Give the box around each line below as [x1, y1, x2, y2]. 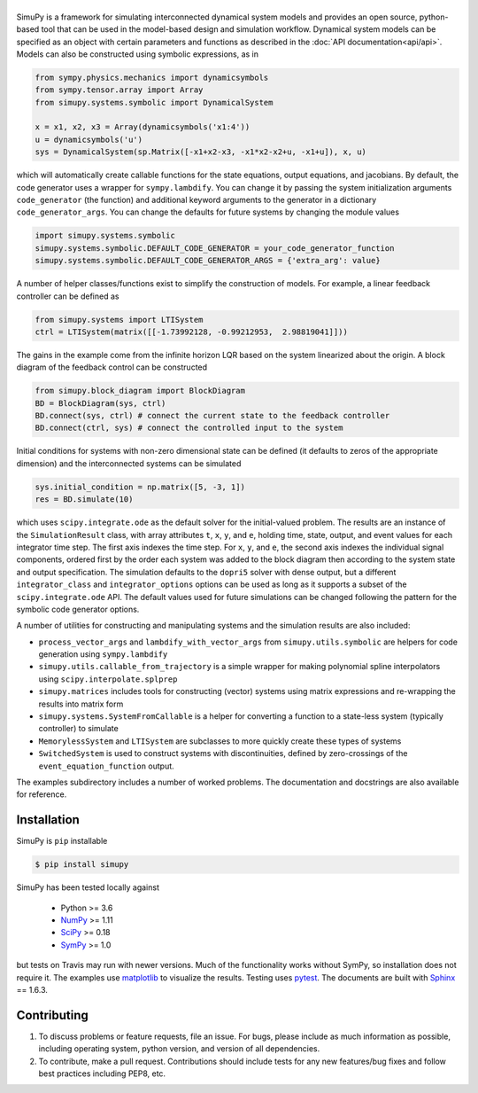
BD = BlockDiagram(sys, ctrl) [35, 398, 166, 408]
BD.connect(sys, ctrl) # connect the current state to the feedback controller [35, 410, 390, 421]
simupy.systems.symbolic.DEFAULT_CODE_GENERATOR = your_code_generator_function [35, 243, 395, 253]
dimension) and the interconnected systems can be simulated [16, 457, 242, 469]
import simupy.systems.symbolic [35, 230, 176, 241]
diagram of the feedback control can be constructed [16, 362, 208, 372]
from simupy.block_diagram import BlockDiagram [35, 386, 245, 396]
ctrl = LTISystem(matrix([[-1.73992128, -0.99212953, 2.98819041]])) [35, 326, 349, 337]
